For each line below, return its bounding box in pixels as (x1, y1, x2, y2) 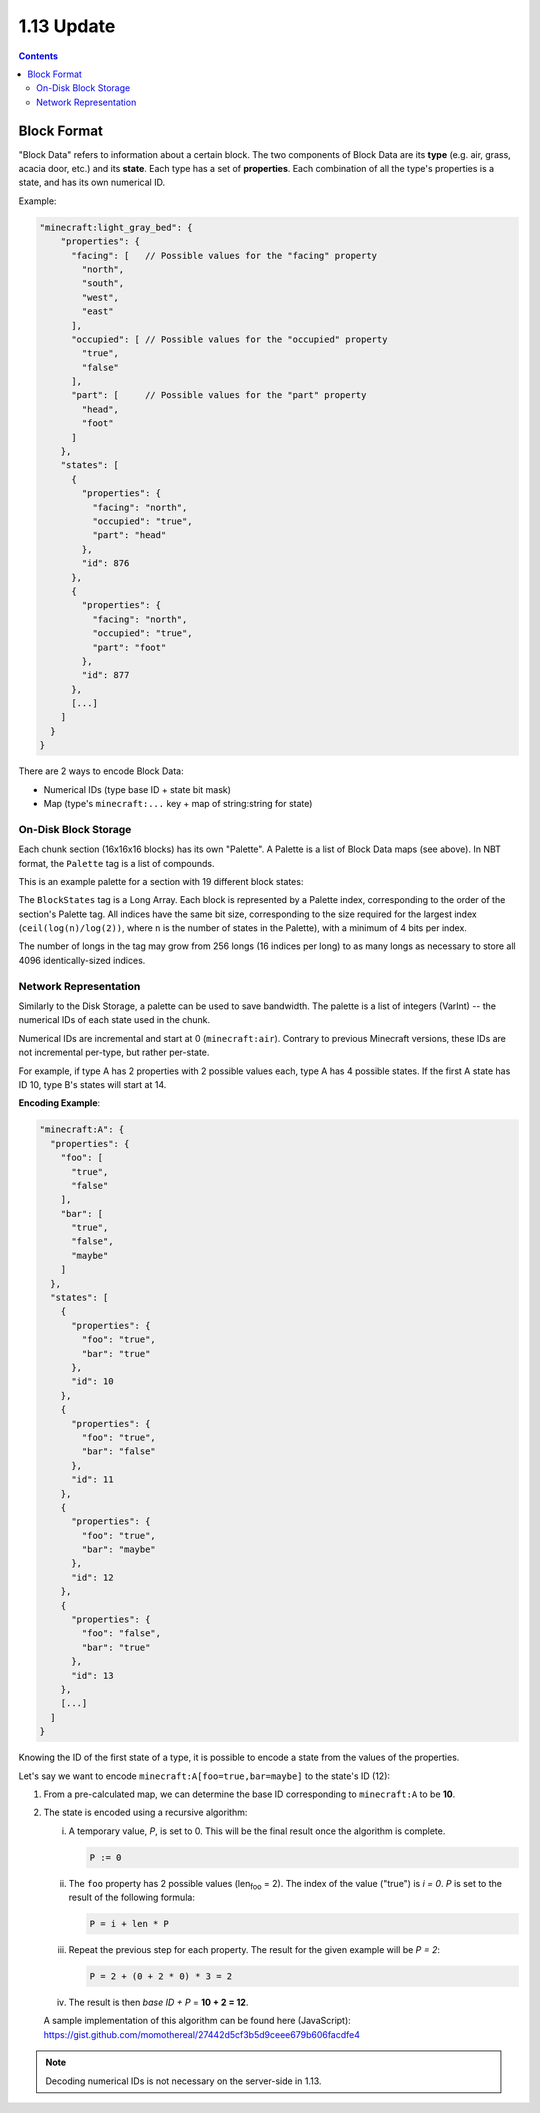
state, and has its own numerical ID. (18, 176, 165, 189)
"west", (81, 291, 120, 303)
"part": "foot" (91, 641, 167, 653)
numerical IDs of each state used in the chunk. (18, 1014, 211, 1026)
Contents (18, 50, 59, 62)
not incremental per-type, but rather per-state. (18, 1046, 210, 1059)
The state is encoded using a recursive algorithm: (43, 1806, 248, 1819)
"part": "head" (91, 530, 167, 541)
